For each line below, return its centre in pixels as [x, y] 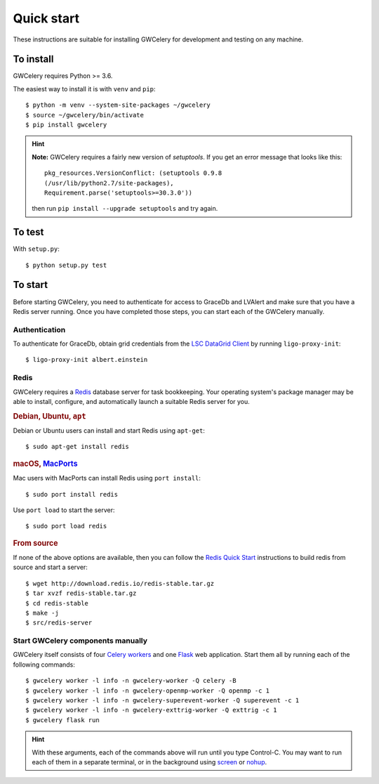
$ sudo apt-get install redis [78, 447]
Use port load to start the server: [64, 510]
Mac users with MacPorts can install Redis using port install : [107, 478]
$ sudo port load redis [66, 526]
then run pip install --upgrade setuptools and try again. [125, 209]
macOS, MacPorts [45, 464]
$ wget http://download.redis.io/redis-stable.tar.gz [120, 583]
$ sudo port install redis [72, 494]
